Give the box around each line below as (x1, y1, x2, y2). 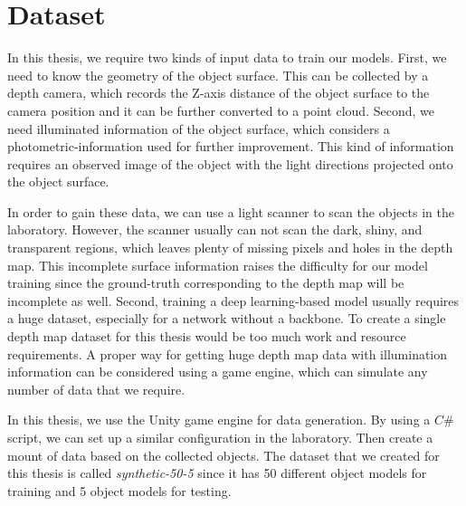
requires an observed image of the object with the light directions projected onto (7, 154, 453, 173)
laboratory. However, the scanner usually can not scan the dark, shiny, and (7, 220, 423, 239)
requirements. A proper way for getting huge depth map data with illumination (7, 344, 448, 363)
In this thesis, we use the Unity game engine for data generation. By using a (7, 410, 431, 429)
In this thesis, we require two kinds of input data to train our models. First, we (7, 48, 447, 67)
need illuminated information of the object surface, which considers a (7, 119, 390, 138)
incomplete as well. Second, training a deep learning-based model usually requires (7, 291, 460, 310)
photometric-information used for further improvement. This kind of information (7, 137, 454, 156)
